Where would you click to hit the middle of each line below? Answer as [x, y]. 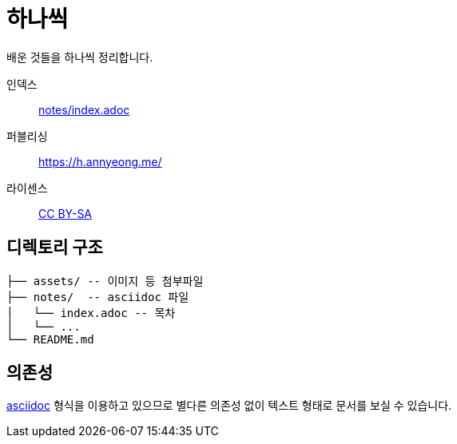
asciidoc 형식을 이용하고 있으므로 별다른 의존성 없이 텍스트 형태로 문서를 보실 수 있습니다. [229, 406]
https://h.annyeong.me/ [100, 161]
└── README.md [50, 339]
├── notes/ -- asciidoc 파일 [98, 297]
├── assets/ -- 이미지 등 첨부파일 [105, 281]
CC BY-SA [66, 213]
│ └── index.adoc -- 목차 [91, 313]
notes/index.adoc [84, 109]
